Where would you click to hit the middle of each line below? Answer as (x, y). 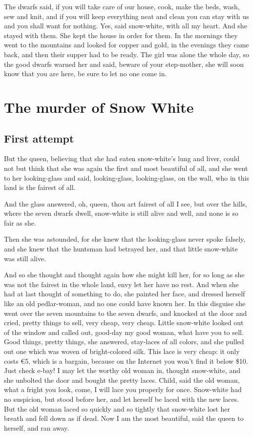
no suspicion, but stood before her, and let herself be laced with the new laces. (122, 399)
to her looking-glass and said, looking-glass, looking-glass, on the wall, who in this (126, 177)
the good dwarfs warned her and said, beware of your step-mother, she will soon (124, 64)
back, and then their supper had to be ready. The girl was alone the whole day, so (127, 54)
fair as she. (20, 222)
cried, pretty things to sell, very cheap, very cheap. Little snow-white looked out (124, 322)
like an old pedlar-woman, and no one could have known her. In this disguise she (125, 303)
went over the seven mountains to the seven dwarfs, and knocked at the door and (126, 313)
